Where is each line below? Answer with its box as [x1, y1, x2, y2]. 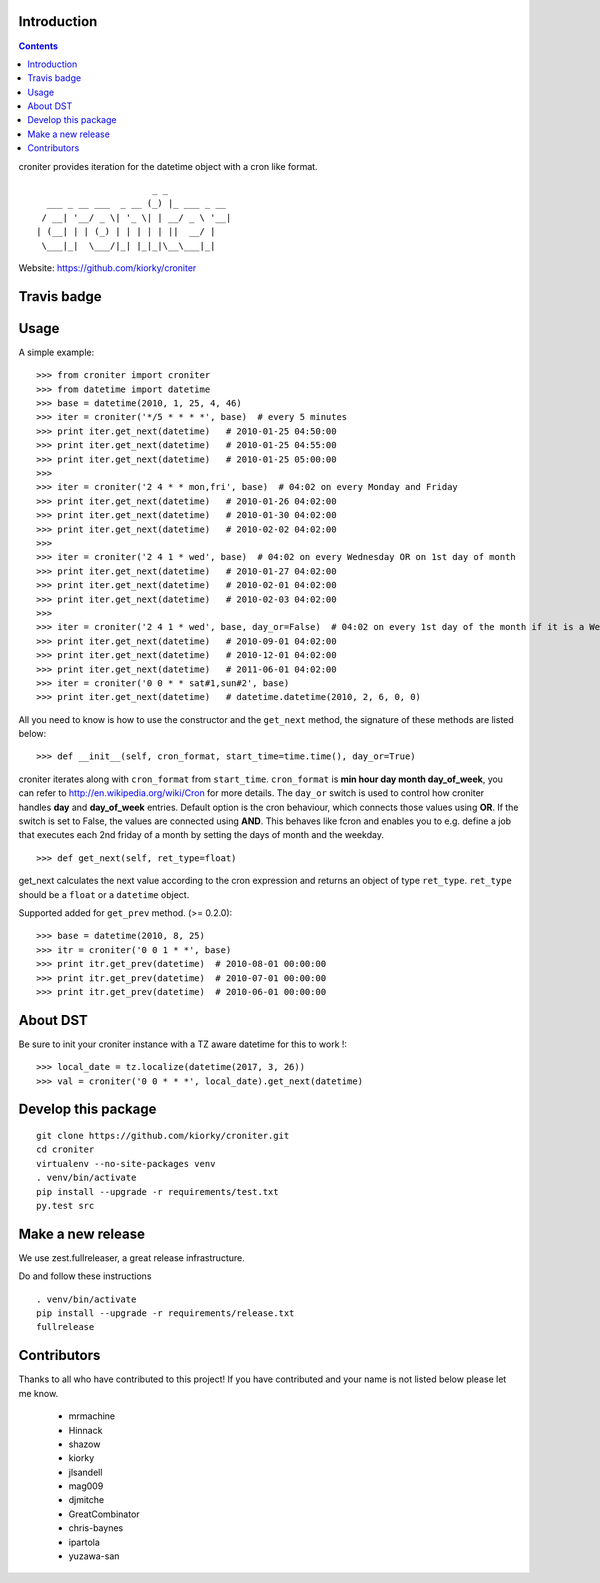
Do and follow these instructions [18, 1270, 152, 1282]
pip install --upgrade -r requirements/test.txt [36, 1186, 279, 1197]
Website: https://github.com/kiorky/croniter [18, 261, 197, 274]
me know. [18, 1387, 59, 1399]
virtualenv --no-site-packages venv [36, 1158, 216, 1169]
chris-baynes [68, 1522, 124, 1534]
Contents [18, 40, 59, 52]
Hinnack [68, 1424, 103, 1436]
